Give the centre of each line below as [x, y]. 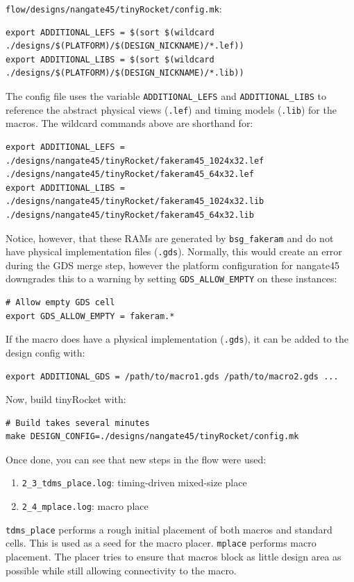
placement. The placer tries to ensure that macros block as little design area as [174, 557]
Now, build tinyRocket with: [66, 399]
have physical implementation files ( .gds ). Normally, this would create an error [174, 251]
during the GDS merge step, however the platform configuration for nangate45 [172, 265]
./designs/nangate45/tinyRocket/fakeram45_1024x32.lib [135, 202]
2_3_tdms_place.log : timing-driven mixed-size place [134, 482]
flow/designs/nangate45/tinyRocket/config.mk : [114, 8]
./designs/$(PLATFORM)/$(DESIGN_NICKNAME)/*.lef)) [125, 46]
